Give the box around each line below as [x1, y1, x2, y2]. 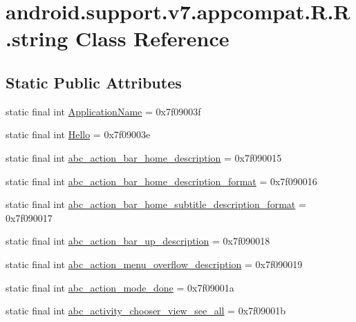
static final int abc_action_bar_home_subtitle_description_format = [6, 197, 306, 211]
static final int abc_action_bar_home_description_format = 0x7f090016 [6, 173, 317, 188]
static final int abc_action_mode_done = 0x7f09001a [6, 280, 234, 294]
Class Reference [75, 24, 229, 53]
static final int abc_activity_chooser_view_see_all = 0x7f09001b [6, 303, 286, 318]
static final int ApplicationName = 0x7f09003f [6, 104, 201, 118]
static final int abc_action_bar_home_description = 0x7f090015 [6, 150, 282, 164]
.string [6, 24, 68, 53]
